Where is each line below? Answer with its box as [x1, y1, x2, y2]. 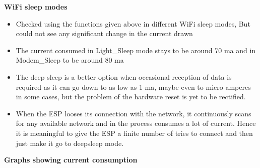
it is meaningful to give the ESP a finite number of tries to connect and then [16, 127, 253, 138]
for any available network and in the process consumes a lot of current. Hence [16, 118, 256, 128]
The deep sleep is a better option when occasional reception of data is [16, 71, 232, 82]
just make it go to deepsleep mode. [16, 137, 124, 148]
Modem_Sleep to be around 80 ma [16, 55, 124, 65]
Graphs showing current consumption [4, 154, 138, 165]
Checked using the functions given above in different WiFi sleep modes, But [16, 18, 250, 29]
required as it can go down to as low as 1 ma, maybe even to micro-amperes [16, 81, 251, 92]
